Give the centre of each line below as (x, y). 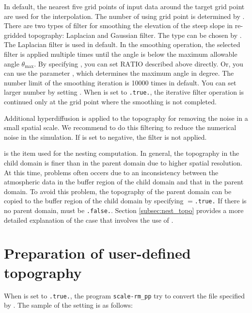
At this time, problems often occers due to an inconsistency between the (111, 172)
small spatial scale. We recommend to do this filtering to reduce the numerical (120, 127)
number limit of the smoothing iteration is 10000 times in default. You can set (120, 82)
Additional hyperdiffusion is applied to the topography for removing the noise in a (126, 118)
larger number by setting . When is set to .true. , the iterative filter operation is (124, 92)
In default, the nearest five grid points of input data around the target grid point (124, 6)
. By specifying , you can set (76, 63)
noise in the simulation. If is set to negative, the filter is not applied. (105, 137)
